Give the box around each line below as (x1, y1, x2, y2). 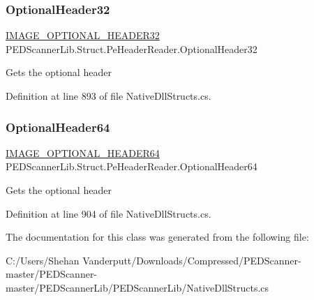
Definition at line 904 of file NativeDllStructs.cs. (6, 206, 211, 220)
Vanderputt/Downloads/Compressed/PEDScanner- (82, 253, 301, 267)
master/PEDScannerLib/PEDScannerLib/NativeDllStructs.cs (6, 280, 269, 294)
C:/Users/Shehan (6, 253, 80, 267)
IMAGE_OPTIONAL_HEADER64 (6, 145, 160, 160)
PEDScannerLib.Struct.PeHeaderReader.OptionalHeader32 (6, 41, 257, 56)
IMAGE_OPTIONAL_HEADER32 (6, 28, 160, 43)
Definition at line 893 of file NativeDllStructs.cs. (6, 89, 211, 103)
